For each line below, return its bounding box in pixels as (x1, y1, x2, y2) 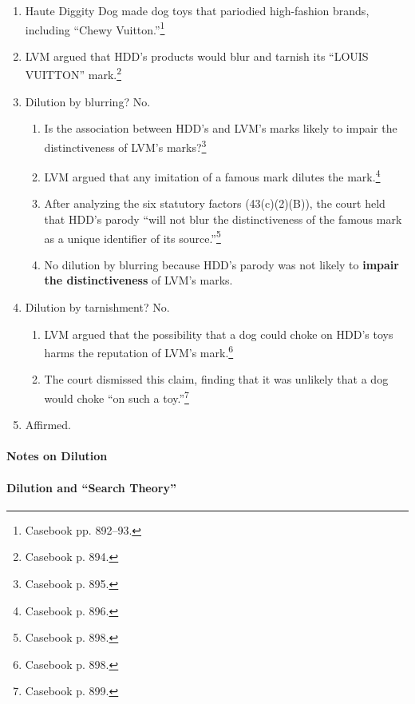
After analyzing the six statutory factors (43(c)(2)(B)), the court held (44, 195, 385, 212)
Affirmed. (25, 416, 72, 433)
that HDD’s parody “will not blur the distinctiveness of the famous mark (44, 210, 402, 227)
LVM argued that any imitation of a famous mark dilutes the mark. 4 (44, 166, 381, 185)
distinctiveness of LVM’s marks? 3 (44, 136, 207, 155)
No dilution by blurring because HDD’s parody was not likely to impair (44, 256, 399, 272)
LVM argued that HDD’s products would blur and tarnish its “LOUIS (25, 47, 369, 64)
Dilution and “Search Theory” (6, 479, 176, 495)
